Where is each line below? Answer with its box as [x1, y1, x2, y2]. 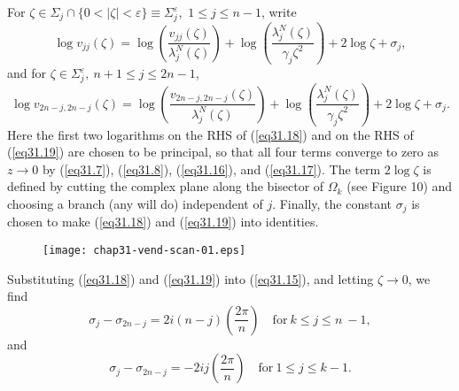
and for [7, 64, 47, 82]
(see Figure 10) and [346, 177, 453, 195]
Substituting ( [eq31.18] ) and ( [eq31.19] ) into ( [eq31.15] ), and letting [7, 269, 374, 287]
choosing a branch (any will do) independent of [7, 194, 263, 212]
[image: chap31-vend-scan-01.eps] [43, 243, 246, 257]
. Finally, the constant [272, 194, 393, 212]
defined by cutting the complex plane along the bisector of [7, 177, 324, 195]
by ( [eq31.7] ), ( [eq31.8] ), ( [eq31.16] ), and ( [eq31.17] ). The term [42, 159, 381, 178]
